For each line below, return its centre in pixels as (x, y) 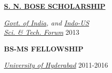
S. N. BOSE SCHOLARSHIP (55, 6)
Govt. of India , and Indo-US (47, 22)
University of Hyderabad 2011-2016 (56, 65)
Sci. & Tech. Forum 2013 (42, 32)
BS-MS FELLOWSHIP (44, 48)
